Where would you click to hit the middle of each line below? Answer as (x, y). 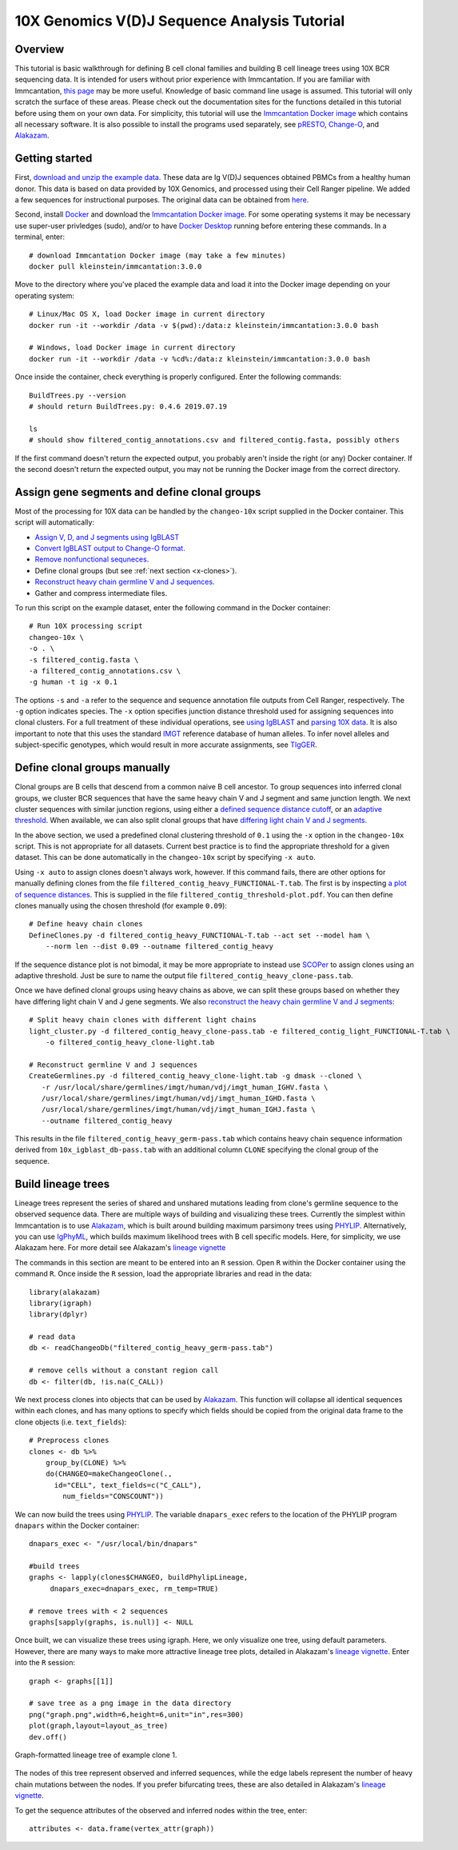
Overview (40, 49)
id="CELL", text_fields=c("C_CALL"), (128, 1485)
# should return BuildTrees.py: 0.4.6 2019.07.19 (128, 406)
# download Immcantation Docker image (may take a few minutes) (158, 255)
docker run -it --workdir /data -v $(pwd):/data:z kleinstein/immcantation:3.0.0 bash (204, 325)
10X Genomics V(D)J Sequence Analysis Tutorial (180, 21)
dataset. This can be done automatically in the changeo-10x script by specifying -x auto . (165, 857)
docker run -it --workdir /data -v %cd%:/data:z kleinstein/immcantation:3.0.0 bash (200, 359)
